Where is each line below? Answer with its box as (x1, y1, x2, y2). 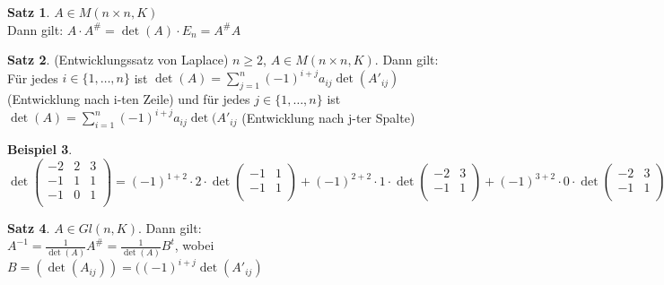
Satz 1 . (7, 3, 50, 21)
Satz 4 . (7, 218, 50, 237)
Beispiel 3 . (7, 139, 73, 158)
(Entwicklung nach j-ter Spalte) (241, 108, 415, 126)
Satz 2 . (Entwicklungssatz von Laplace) (7, 50, 229, 69)
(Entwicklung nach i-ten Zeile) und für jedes (7, 90, 250, 108)
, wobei (174, 236, 214, 255)
